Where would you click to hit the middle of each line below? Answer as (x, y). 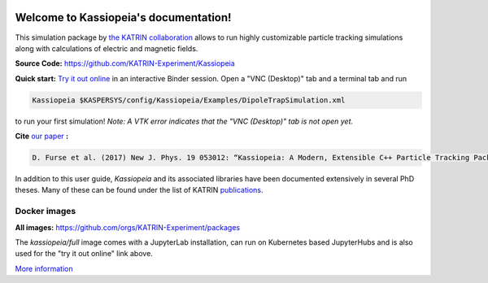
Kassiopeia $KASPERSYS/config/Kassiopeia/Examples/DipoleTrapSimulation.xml (189, 100)
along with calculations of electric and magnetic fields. (107, 48)
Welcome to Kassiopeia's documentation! (123, 17)
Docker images (46, 211)
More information (44, 268)
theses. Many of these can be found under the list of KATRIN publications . (139, 190)
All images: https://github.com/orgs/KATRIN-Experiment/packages (127, 227)
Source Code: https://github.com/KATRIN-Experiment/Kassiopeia (125, 63)
